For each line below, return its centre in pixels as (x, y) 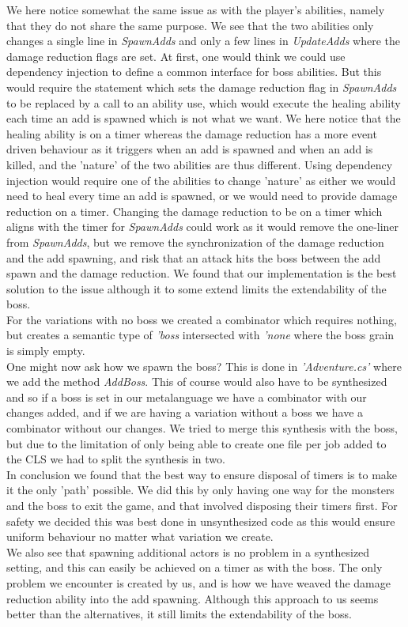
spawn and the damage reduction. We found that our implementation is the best (202, 273)
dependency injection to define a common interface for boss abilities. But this (194, 72)
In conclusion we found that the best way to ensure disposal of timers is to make (202, 474)
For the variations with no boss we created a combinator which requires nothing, (202, 319)
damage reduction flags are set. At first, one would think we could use (176, 56)
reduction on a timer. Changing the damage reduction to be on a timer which (195, 211)
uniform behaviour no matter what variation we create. (140, 536)
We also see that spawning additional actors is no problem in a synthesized (188, 551)
